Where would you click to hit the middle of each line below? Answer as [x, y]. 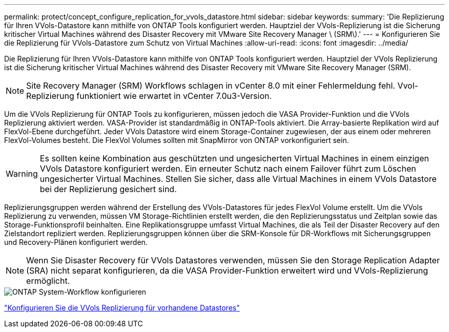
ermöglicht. [48, 281]
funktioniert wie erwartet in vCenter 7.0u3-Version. [174, 96]
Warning [22, 174]
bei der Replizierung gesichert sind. [108, 189]
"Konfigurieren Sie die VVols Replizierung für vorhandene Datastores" [122, 308]
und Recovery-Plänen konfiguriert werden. [76, 242]
